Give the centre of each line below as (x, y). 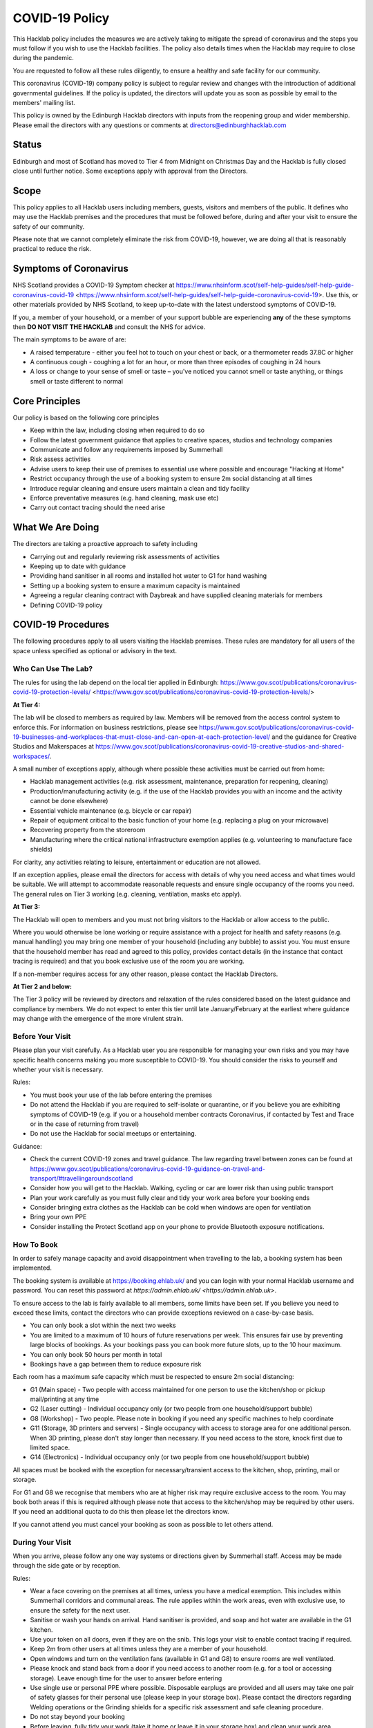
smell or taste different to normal (77, 381)
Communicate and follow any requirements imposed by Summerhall (126, 449)
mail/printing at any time (65, 1399)
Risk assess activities (60, 459)
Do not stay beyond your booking (78, 1717)
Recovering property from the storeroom (88, 830)
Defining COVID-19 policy (66, 605)
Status (27, 145)
